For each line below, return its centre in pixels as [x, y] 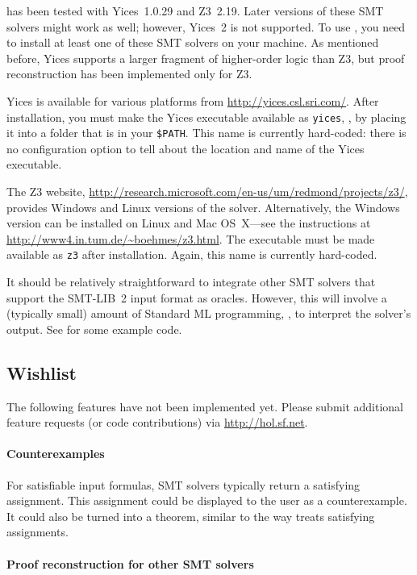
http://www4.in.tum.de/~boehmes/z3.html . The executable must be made [191, 238]
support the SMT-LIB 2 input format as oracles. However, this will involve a [197, 297]
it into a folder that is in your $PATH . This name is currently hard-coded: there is [206, 133]
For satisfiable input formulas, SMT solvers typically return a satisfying [183, 484]
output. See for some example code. [94, 329]
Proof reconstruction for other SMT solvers [130, 563]
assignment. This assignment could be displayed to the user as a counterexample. [207, 500]
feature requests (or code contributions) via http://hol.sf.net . [157, 422]
